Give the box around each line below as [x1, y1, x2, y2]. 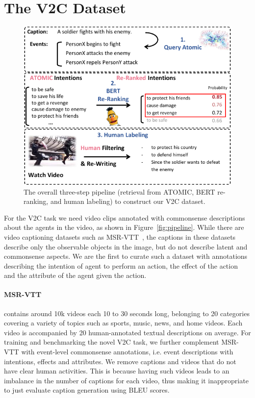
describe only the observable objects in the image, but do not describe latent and [4, 241, 248, 251]
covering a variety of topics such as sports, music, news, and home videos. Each [4, 318, 243, 328]
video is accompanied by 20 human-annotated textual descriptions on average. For [4, 327, 251, 337]
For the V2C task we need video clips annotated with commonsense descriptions [4, 212, 245, 223]
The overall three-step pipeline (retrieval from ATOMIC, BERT [24, 186, 215, 197]
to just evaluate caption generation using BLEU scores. [4, 385, 170, 395]
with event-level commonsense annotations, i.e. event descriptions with [21, 347, 233, 357]
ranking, [24, 196, 49, 206]
